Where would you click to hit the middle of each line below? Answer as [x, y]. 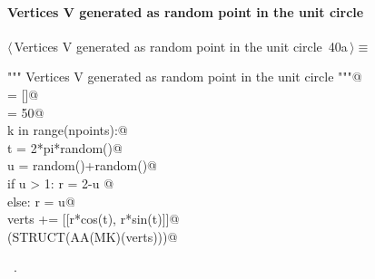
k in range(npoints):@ [68, 130]
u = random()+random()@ [83, 165]
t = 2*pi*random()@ [65, 147]
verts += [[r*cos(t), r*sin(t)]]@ [94, 219]
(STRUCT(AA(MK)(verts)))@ [93, 236]
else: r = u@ [41, 201]
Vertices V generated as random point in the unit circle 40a [181, 46]
